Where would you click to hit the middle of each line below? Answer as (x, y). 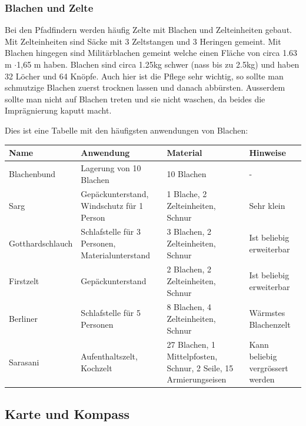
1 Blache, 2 (187, 194)
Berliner (23, 319)
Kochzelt (97, 367)
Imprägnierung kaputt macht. (58, 110)
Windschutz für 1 (112, 205)
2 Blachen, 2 (189, 269)
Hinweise (267, 153)
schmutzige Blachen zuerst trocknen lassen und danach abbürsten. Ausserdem (145, 87)
